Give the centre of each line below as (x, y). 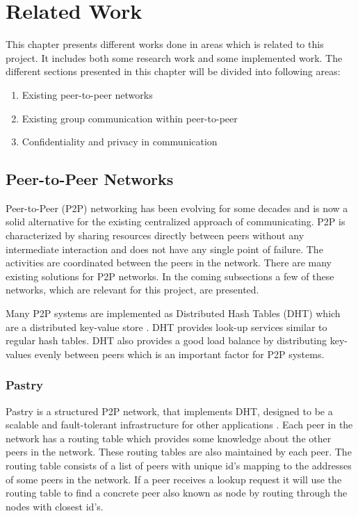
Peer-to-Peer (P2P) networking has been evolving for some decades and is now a (177, 208)
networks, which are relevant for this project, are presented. (132, 290)
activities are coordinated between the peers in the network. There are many (169, 263)
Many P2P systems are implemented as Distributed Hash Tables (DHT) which (173, 313)
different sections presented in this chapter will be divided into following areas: (173, 71)
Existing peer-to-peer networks (87, 94)
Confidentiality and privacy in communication (120, 142)
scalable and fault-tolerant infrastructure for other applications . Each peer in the (179, 425)
